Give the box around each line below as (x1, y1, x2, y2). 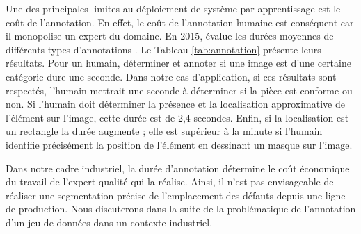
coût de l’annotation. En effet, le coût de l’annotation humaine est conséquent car (6, 15, 354, 29)
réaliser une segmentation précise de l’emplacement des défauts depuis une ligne (6, 187, 346, 202)
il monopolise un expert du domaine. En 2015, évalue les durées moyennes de (6, 28, 334, 43)
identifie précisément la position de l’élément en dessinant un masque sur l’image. (6, 137, 353, 151)
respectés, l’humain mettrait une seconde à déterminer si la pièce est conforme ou (6, 83, 353, 97)
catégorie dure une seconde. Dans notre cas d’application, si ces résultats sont (6, 69, 337, 83)
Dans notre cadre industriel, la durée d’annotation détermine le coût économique (6, 160, 350, 175)
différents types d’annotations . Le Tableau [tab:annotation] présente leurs (6, 42, 321, 56)
